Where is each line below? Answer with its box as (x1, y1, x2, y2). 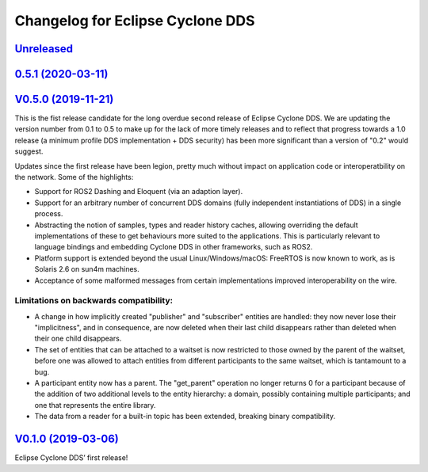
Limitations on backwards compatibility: (14, 295, 174, 306)
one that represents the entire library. (34, 400, 156, 409)
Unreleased (14, 42, 74, 55)
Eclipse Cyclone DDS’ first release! (14, 453, 128, 462)
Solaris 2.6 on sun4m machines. (34, 265, 140, 274)
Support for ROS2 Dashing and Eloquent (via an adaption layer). (34, 187, 243, 196)
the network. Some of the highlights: (14, 173, 134, 182)
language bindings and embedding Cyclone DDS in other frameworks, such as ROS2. (34, 242, 313, 252)
